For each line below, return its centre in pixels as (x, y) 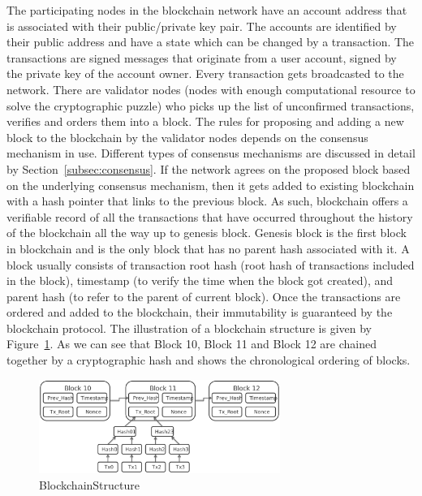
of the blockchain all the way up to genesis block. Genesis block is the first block (207, 233)
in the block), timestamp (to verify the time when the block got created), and (200, 280)
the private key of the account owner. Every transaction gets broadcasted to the (205, 73)
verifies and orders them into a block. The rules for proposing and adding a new (205, 121)
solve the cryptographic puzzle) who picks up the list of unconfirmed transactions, (211, 105)
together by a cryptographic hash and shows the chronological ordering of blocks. (209, 360)
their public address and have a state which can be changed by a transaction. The (211, 42)
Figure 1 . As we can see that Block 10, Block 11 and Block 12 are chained (192, 344)
